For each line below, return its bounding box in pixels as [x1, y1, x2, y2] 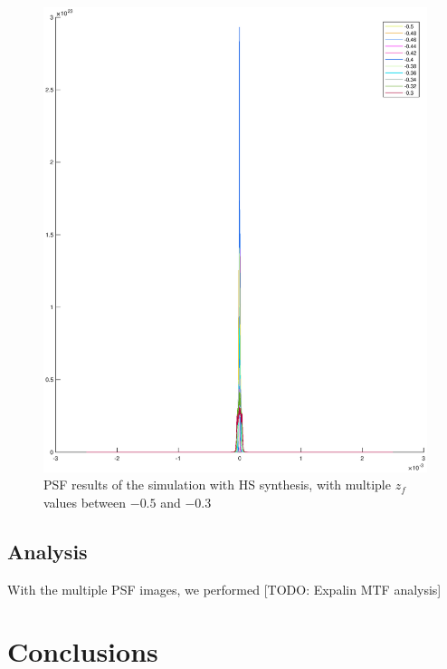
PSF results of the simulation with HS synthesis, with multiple [43, 475, 391, 494]
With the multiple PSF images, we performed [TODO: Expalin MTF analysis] [7, 579, 442, 598]
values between [43, 492, 127, 511]
